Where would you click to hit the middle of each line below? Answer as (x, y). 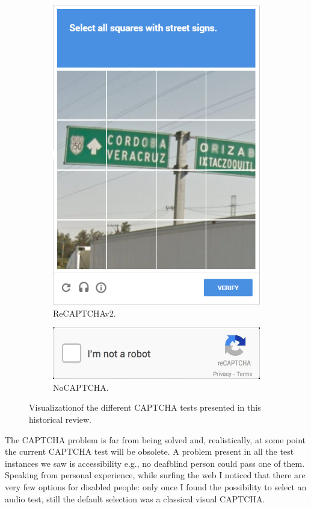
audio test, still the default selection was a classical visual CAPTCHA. (135, 498)
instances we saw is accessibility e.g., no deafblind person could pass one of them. (155, 463)
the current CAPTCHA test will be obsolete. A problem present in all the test (149, 451)
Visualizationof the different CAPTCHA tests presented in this (145, 407)
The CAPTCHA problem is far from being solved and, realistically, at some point (155, 439)
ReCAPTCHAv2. (85, 313)
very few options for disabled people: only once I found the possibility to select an (156, 486)
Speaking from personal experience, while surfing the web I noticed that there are (155, 475)
